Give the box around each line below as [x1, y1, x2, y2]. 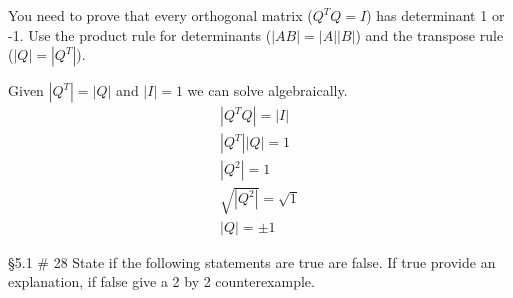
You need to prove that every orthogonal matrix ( [8, 5, 313, 25]
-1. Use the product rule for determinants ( [8, 24, 272, 45]
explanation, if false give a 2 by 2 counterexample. [8, 271, 315, 292]
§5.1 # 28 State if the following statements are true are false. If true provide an [8, 251, 496, 272]
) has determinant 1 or [366, 5, 505, 25]
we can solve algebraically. [187, 80, 348, 101]
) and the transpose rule [355, 24, 504, 45]
